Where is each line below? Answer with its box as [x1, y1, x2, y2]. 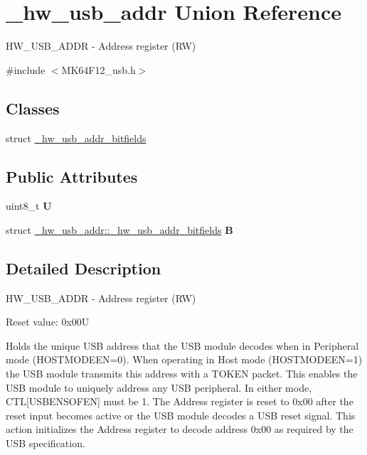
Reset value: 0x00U [6, 314, 90, 329]
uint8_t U [6, 198, 52, 213]
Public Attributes [6, 165, 138, 187]
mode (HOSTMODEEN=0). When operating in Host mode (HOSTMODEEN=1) [6, 352, 363, 367]
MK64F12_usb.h [61, 62, 136, 77]
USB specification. [6, 436, 85, 451]
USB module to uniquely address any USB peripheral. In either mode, [6, 380, 312, 395]
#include [6, 62, 46, 77]
